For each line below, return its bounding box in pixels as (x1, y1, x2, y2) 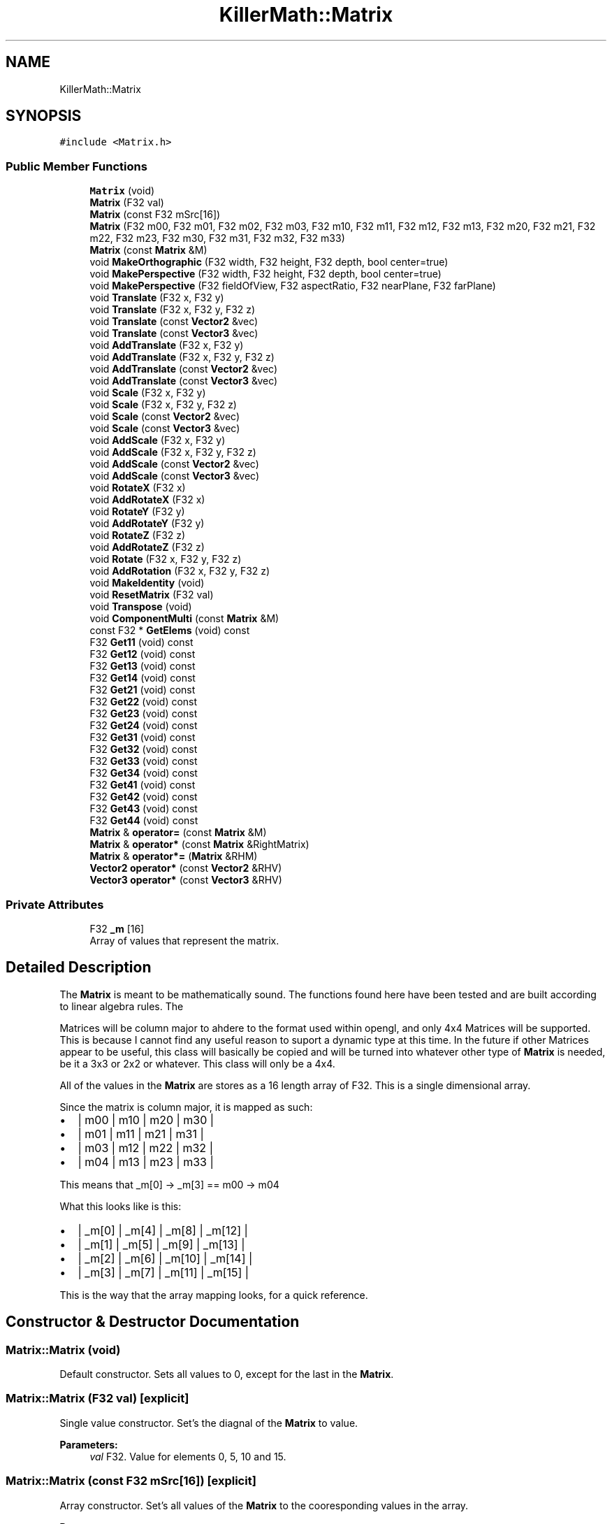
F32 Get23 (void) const (89, 707, 198, 720)
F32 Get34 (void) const (89, 767, 198, 779)
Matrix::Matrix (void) (6, 1342, 121, 1357)
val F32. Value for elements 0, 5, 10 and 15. (89, 1450, 286, 1462)
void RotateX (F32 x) (89, 482, 186, 494)
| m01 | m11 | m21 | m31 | (78, 1126, 204, 1141)
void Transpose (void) (89, 601, 192, 613)
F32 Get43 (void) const (89, 803, 198, 815)
